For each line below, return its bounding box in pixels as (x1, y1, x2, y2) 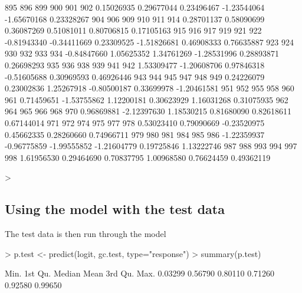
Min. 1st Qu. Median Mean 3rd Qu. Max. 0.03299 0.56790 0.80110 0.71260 (5, 267, 275, 279)
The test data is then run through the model (5, 228, 166, 240)
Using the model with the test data (5, 200, 225, 218)
